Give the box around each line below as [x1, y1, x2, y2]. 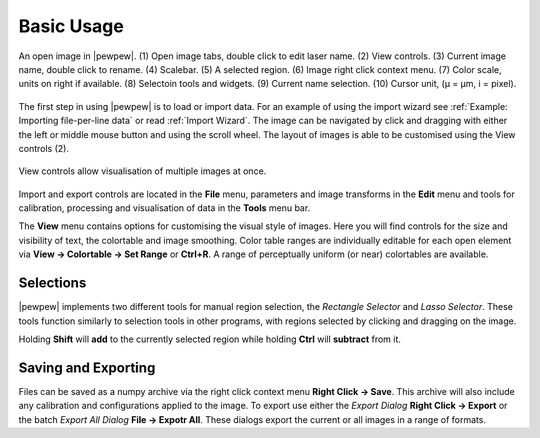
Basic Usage [18, 15, 124, 37]
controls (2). [18, 142, 70, 154]
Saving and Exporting [18, 359, 156, 376]
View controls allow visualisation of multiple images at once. [18, 165, 267, 177]
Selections [18, 275, 87, 292]
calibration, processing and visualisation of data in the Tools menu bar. [18, 202, 311, 214]
